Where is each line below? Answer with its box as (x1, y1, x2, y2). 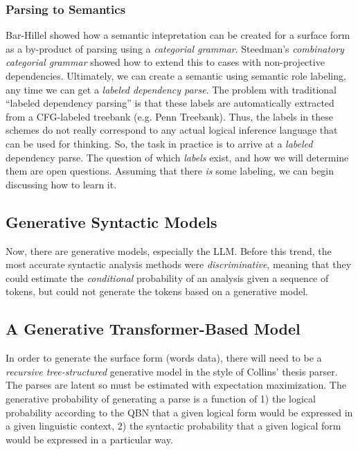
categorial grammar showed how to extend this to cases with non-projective (6, 55, 325, 69)
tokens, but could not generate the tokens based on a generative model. (6, 284, 309, 299)
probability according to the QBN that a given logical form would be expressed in (6, 405, 353, 419)
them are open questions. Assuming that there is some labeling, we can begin (6, 163, 334, 178)
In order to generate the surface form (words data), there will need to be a (6, 351, 322, 365)
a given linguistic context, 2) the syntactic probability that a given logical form (6, 418, 341, 433)
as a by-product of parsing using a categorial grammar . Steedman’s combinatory (6, 41, 344, 55)
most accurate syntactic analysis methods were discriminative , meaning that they (6, 257, 352, 272)
